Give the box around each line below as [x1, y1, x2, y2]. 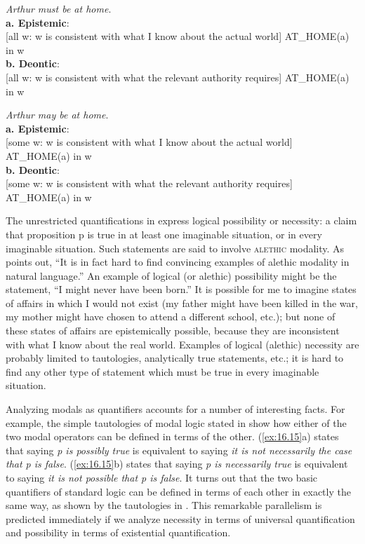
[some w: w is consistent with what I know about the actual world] [6, 135, 293, 149]
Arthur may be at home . [6, 107, 109, 122]
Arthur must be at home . [6, 1, 112, 15]
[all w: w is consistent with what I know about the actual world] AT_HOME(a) [6, 29, 350, 43]
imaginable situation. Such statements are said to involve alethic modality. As [6, 240, 345, 255]
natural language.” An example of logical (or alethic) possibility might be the [6, 268, 337, 283]
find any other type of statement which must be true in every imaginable [6, 364, 319, 379]
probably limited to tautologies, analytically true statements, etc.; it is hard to [6, 351, 344, 365]
